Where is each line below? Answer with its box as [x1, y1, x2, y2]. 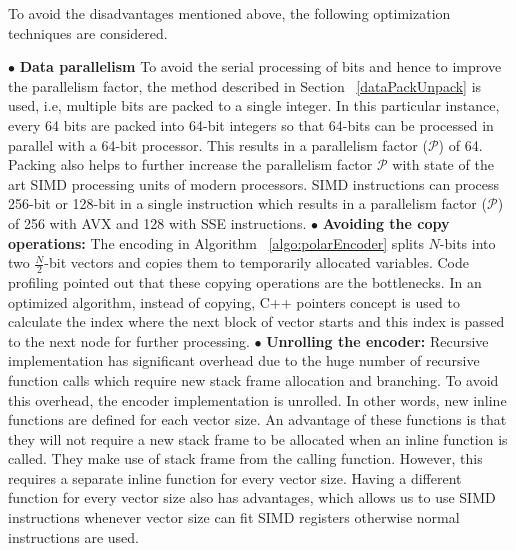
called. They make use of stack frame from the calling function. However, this [8, 448, 483, 469]
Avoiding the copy [322, 212, 450, 233]
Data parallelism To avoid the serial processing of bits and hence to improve [19, 56, 502, 77]
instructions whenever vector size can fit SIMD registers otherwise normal [8, 507, 460, 528]
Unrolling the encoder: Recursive [266, 330, 489, 351]
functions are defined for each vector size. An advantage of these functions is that [8, 409, 507, 430]
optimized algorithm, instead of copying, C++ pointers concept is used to [8, 291, 460, 312]
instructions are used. [8, 526, 139, 547]
